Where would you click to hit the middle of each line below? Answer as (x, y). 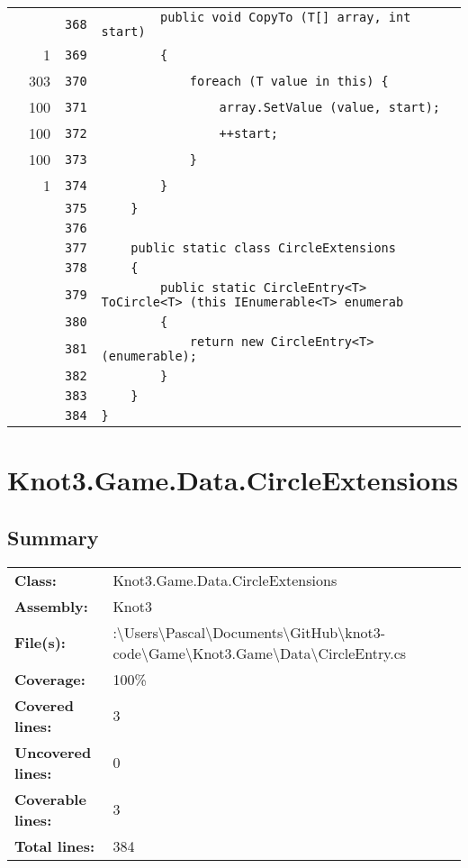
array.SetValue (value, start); (330, 107)
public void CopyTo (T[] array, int (286, 17)
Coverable (50, 799)
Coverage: (50, 679)
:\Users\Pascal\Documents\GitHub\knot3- (249, 632)
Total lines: (55, 845)
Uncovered (53, 752)
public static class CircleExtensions (263, 248)
